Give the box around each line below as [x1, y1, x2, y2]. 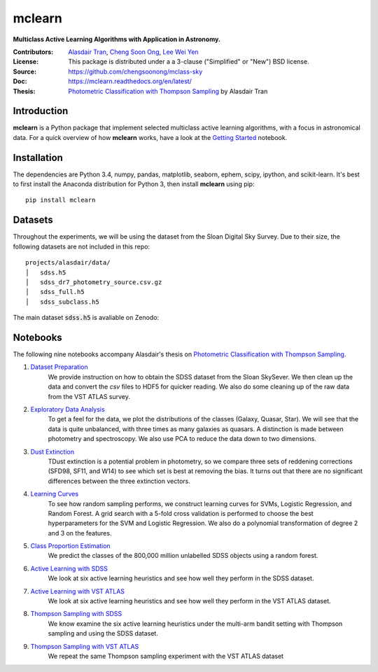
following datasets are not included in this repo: [13, 242, 150, 251]
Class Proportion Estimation [30, 542, 111, 550]
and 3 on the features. [48, 528, 112, 537]
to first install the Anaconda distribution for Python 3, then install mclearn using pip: [13, 180, 255, 188]
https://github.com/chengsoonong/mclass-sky [68, 67, 203, 76]
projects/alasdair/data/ [25, 259, 111, 267]
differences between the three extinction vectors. [48, 477, 190, 485]
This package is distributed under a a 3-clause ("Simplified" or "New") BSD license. [68, 57, 309, 66]
